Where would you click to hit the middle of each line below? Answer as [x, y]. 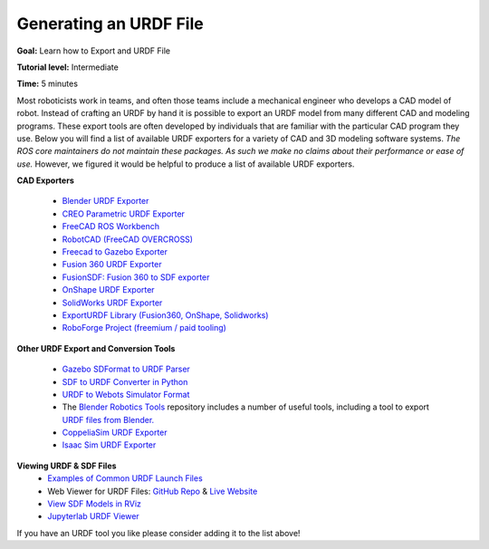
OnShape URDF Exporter [108, 290]
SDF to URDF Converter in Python [125, 381]
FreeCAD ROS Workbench [111, 226]
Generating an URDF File [110, 24]
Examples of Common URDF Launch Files [125, 478]
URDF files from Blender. [108, 419]
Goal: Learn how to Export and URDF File [94, 51]
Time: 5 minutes [48, 84]
